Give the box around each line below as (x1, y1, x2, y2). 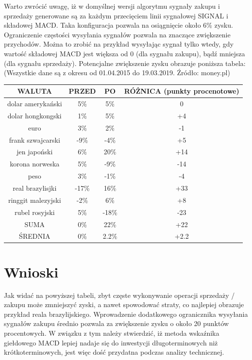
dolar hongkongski (7, 110, 62, 120)
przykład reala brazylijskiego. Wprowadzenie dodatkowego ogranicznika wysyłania (4, 309, 248, 319)
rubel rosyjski (14, 207, 55, 217)
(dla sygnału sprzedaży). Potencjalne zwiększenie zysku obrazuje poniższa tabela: (4, 58, 246, 68)
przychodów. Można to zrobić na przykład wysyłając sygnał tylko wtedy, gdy (4, 39, 234, 49)
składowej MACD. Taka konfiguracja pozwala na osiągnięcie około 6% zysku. (4, 20, 233, 30)
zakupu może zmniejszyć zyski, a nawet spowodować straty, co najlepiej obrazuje (4, 299, 244, 310)
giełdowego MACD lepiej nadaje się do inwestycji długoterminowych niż (4, 337, 218, 347)
